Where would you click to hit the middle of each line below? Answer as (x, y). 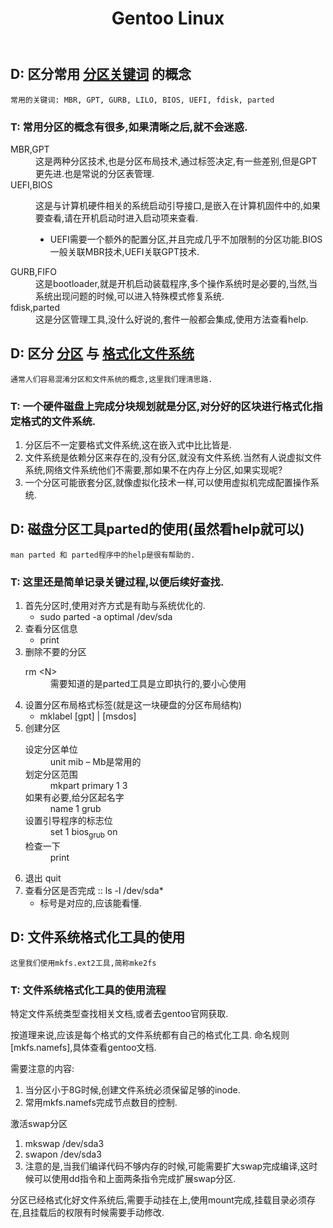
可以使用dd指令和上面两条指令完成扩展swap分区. (135, 1179)
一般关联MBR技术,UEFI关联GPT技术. (124, 251)
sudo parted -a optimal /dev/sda (106, 617)
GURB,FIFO (34, 271)
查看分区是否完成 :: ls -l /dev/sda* (94, 890)
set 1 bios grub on (83, 833)
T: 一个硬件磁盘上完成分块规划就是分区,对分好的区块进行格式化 (161, 406)
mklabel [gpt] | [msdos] (88, 716)
